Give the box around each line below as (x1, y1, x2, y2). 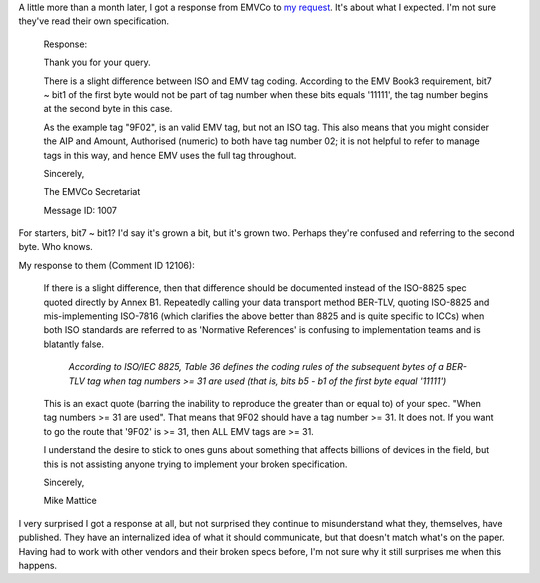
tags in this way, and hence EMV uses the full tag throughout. (43, 149, 297, 161)
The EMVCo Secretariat (43, 186, 141, 198)
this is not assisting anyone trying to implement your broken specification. (43, 458, 348, 470)
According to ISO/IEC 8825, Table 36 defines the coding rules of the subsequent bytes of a (68, 361, 444, 373)
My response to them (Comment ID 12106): (18, 259, 195, 271)
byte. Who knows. (18, 241, 94, 253)
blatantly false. (43, 338, 105, 350)
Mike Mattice (43, 495, 97, 507)
